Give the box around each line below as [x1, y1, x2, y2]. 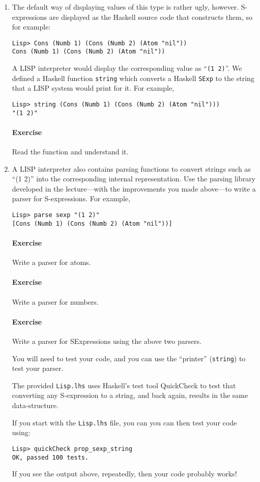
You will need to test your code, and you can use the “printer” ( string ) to [12, 353, 246, 363]
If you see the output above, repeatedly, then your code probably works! [12, 468, 237, 479]
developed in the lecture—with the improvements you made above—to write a [12, 183, 256, 194]
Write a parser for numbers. [12, 296, 99, 307]
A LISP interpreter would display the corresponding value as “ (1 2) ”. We [12, 63, 242, 73]
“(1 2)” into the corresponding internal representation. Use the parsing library [12, 173, 256, 184]
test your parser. [12, 363, 64, 373]
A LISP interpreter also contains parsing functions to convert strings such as [12, 163, 251, 174]
